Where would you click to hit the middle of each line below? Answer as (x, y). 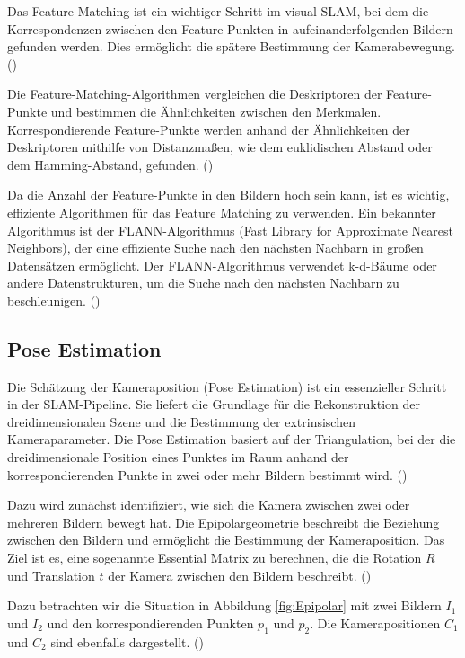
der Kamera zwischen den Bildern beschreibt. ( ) (240, 575)
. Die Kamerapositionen (375, 622)
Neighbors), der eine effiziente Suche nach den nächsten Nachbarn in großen (215, 248)
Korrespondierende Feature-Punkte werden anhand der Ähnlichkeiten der (209, 129)
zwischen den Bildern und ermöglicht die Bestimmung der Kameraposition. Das (226, 540)
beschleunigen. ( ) (54, 300)
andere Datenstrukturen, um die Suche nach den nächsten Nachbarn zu (203, 283)
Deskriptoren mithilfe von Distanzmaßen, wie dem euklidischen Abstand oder (220, 147)
